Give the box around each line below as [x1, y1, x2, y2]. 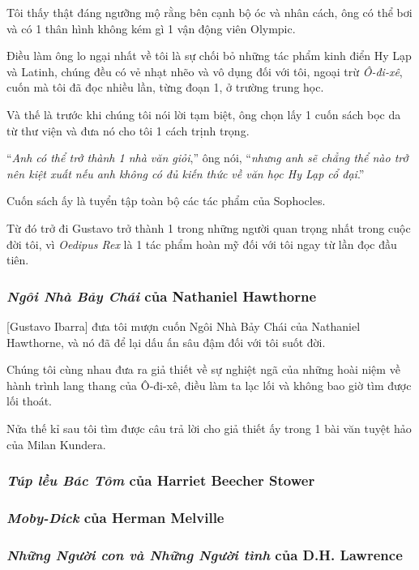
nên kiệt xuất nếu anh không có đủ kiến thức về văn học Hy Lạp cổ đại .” [6, 165, 365, 182]
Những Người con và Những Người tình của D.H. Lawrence [6, 544, 403, 564]
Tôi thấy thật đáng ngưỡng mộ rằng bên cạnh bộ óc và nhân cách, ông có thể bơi [6, 4, 413, 20]
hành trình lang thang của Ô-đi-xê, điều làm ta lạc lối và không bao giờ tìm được [6, 376, 412, 393]
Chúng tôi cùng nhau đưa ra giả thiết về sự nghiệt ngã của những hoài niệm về [6, 361, 400, 378]
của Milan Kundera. [6, 435, 106, 452]
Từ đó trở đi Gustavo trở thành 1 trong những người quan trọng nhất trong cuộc [6, 219, 411, 236]
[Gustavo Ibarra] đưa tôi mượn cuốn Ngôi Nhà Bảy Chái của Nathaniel [6, 317, 361, 334]
